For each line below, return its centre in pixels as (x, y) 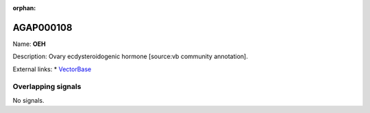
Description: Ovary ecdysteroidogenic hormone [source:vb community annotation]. (130, 56)
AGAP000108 (42, 27)
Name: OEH (29, 44)
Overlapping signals (47, 87)
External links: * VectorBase (52, 69)
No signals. (28, 100)
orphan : (24, 8)
